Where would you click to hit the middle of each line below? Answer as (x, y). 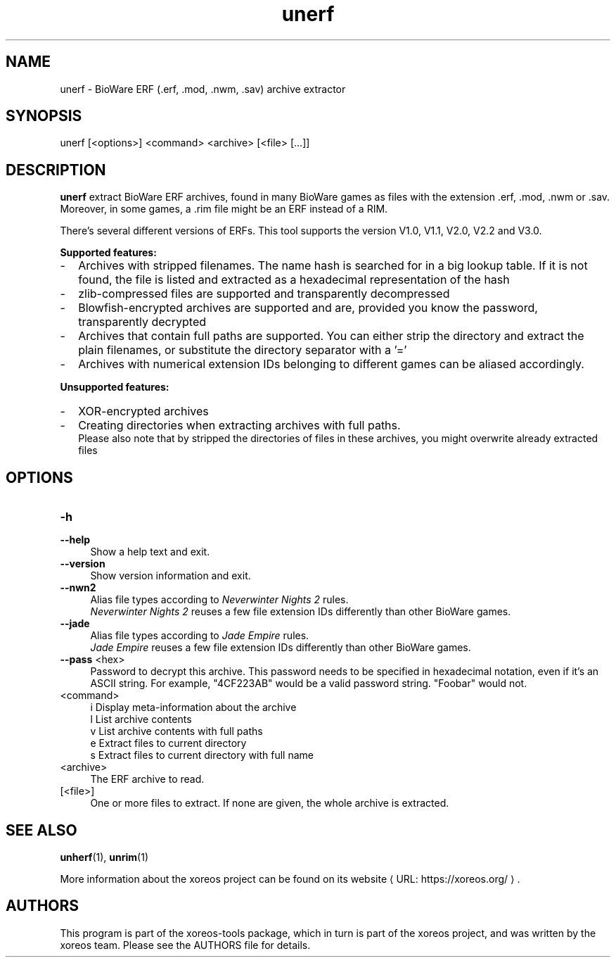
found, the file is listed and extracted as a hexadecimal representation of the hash (294, 280)
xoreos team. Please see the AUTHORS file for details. (185, 945)
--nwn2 (78, 588)
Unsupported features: (115, 387)
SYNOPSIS (44, 116)
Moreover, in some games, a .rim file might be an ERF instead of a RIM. (224, 209)
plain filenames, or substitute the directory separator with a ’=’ (243, 350)
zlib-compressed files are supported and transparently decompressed (264, 294)
